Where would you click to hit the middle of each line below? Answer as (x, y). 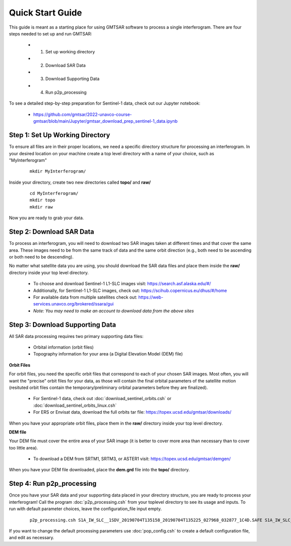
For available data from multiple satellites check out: (85, 297)
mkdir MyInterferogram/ (58, 171)
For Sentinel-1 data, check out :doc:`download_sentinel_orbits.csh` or (102, 399)
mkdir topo (43, 200)
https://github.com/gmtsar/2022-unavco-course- (82, 114)
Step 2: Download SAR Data (52, 232)
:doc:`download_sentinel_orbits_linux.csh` (75, 405)
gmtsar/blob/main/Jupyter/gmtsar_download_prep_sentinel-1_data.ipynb (105, 121)
